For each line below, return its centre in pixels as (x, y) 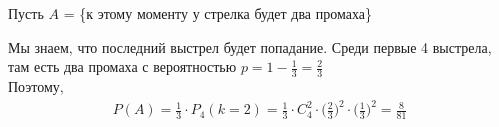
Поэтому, (36, 86)
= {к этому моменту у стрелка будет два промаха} (217, 13)
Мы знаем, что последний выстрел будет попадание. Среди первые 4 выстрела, (250, 46)
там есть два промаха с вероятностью (122, 66)
